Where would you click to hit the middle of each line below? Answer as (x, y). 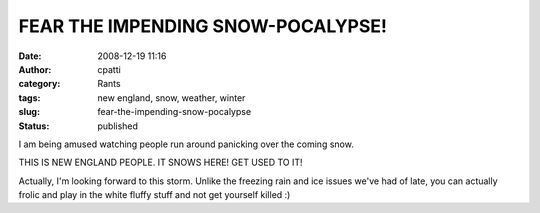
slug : (29, 112)
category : (39, 84)
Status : (34, 126)
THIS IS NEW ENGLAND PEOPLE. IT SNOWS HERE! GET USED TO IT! (161, 162)
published (118, 126)
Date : (30, 56)
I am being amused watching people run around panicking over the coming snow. (186, 144)
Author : (35, 69)
